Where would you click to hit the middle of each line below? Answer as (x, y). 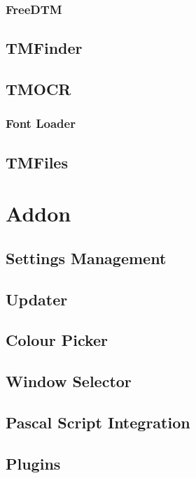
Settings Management (86, 258)
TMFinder (44, 48)
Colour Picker (57, 340)
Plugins (33, 463)
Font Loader (41, 123)
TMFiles (37, 162)
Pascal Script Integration (98, 422)
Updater (37, 299)
